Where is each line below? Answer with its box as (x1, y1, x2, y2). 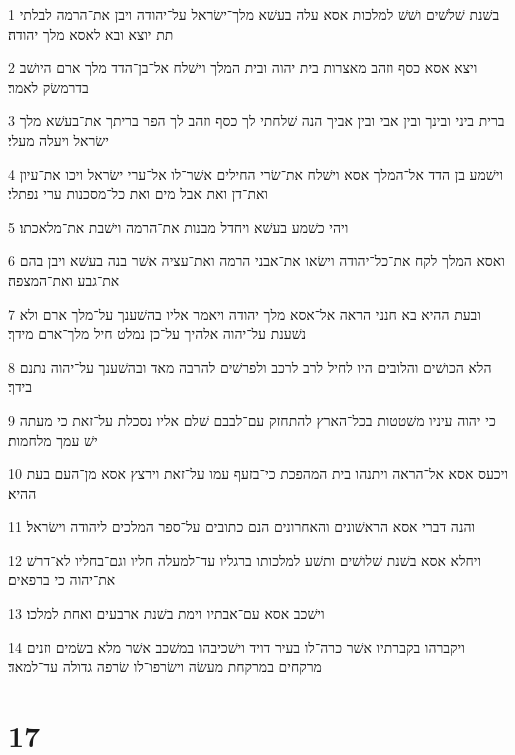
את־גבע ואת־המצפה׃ (8, 269, 120, 290)
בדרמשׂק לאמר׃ (8, 76, 89, 97)
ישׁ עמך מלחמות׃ (8, 429, 98, 450)
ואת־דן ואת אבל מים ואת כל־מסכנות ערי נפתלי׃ (8, 183, 268, 204)
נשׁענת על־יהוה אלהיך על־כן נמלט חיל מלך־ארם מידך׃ (8, 323, 307, 344)
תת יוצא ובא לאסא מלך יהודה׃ (8, 23, 174, 44)
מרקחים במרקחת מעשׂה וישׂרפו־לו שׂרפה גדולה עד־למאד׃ (8, 656, 322, 677)
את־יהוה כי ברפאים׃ (8, 569, 116, 590)
